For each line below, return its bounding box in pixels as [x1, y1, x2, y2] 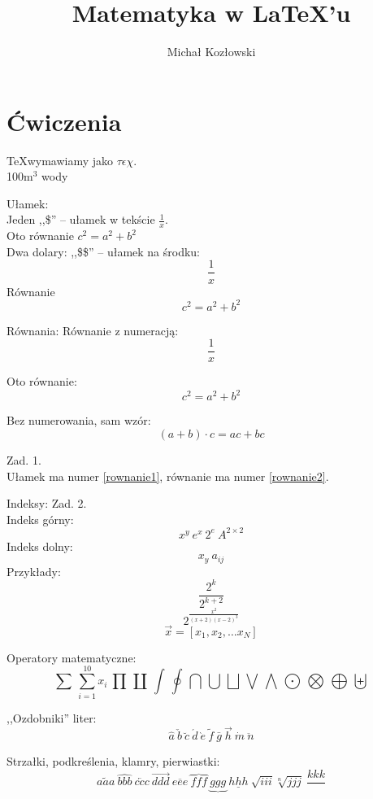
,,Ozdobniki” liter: [7, 709, 97, 726]
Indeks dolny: [7, 537, 73, 554]
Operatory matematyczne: [7, 648, 137, 666]
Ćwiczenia [7, 104, 122, 138]
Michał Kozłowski [167, 43, 256, 60]
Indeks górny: [7, 510, 74, 527]
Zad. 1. [7, 451, 41, 468]
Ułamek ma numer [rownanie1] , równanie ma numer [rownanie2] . [7, 467, 329, 484]
